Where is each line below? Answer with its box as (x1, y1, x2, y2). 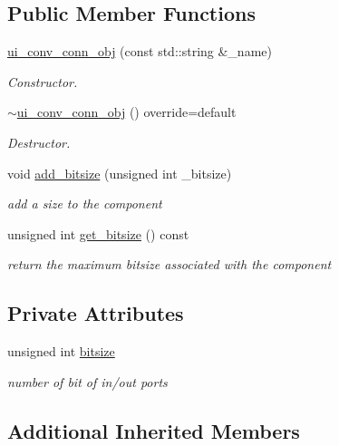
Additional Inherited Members (7, 416, 300, 444)
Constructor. (7, 72, 78, 91)
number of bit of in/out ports (7, 372, 168, 391)
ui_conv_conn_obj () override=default (16, 102, 237, 121)
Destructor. (7, 132, 71, 151)
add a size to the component (7, 194, 162, 213)
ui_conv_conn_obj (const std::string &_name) (7, 42, 272, 61)
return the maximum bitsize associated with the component (7, 255, 332, 274)
